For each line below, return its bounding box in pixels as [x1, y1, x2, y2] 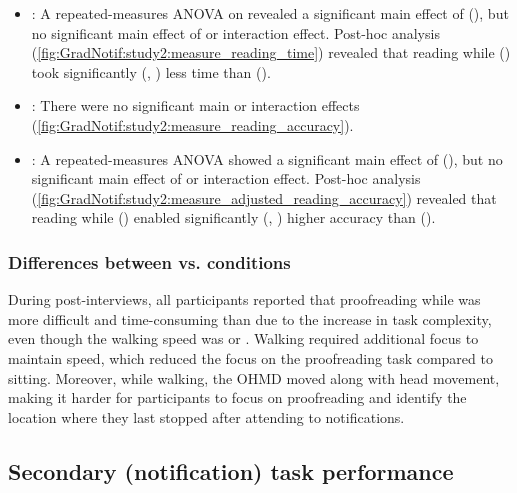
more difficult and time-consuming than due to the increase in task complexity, [8, 308, 492, 329]
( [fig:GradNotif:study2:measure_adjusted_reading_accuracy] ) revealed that [31, 187, 497, 208]
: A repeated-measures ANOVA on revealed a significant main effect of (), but [31, 3, 509, 23]
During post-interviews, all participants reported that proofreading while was [8, 289, 481, 310]
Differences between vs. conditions [8, 249, 291, 274]
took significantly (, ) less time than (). [31, 61, 271, 82]
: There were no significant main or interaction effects [31, 95, 360, 116]
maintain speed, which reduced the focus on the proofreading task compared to [8, 347, 493, 368]
